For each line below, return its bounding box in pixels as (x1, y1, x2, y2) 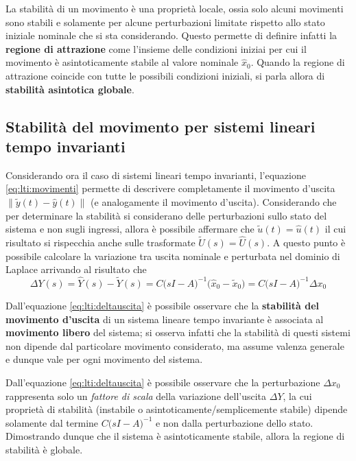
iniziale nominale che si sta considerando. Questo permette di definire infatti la (5, 28, 337, 43)
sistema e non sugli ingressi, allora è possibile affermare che (5, 222, 254, 236)
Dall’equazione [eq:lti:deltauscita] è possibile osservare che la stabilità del (5, 298, 320, 312)
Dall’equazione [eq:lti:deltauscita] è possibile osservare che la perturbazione (5, 375, 320, 389)
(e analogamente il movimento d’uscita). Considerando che (91, 194, 337, 209)
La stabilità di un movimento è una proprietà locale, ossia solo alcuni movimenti (5, 1, 344, 15)
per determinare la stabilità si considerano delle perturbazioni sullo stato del (5, 208, 327, 222)
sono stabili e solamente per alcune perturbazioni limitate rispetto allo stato (5, 14, 325, 29)
